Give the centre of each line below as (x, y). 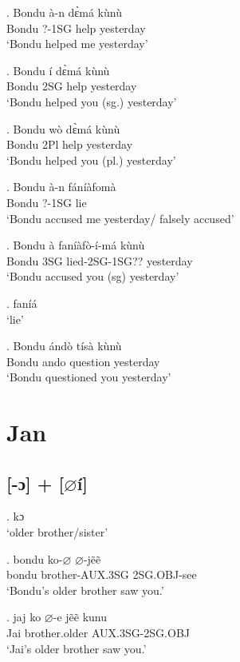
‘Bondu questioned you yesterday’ (89, 377)
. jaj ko (24, 617)
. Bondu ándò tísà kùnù (64, 346)
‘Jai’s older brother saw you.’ (77, 648)
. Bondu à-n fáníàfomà (61, 187)
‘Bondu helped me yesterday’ (77, 44)
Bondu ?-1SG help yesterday (76, 28)
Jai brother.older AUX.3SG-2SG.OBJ (98, 633)
